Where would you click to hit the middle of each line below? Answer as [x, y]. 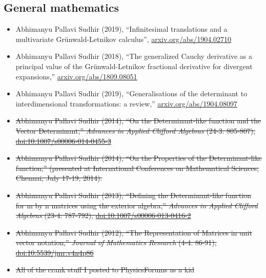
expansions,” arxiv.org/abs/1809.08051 [76, 76]
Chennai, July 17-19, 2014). [59, 178]
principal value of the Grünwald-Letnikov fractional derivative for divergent [134, 66]
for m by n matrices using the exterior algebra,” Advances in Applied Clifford [137, 205]
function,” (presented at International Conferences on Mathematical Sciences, [137, 168]
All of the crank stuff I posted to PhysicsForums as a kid [105, 270]
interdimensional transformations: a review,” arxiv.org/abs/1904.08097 [127, 103]
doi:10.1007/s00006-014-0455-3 [63, 141]
